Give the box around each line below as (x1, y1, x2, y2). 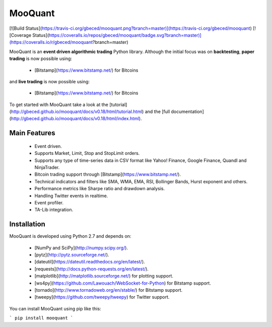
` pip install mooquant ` (9, 315, 74, 321)
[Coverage (9, 32, 32, 38)
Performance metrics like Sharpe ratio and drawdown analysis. (34, 186, 165, 192)
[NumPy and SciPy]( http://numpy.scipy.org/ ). (34, 245, 128, 251)
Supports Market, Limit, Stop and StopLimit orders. (34, 150, 140, 156)
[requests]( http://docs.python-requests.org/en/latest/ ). (34, 265, 149, 272)
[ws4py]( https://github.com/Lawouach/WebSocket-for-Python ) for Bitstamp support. (34, 280, 211, 286)
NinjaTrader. (34, 165, 60, 171)
